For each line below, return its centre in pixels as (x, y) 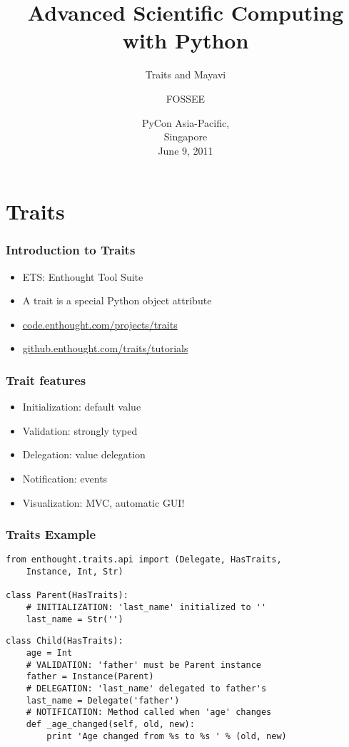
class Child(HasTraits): (65, 641)
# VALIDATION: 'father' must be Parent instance (143, 665)
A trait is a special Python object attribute (117, 300)
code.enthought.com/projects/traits (100, 324)
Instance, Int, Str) (75, 572)
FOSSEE (186, 98)
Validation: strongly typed (80, 430)
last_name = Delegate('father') (103, 700)
